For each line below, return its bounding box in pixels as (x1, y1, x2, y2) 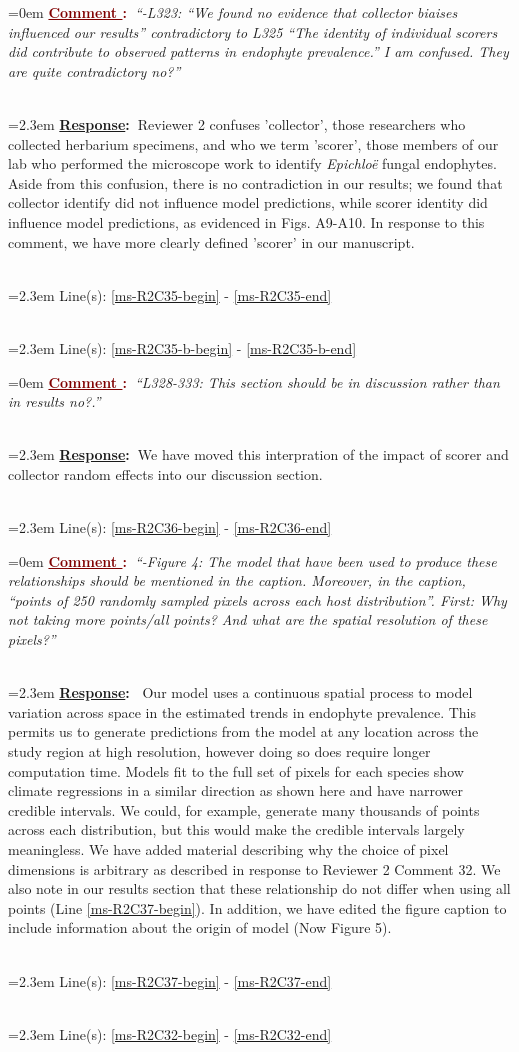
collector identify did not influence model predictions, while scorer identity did (8, 192, 488, 213)
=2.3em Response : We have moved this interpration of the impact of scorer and (8, 444, 509, 465)
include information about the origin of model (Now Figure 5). (8, 917, 392, 938)
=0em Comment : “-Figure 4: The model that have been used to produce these (8, 550, 497, 571)
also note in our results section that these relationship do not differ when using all (8, 878, 511, 899)
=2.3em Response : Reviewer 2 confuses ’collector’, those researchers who (8, 113, 466, 134)
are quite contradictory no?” (8, 60, 181, 81)
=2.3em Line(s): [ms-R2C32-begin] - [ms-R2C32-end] (8, 1023, 332, 1044)
